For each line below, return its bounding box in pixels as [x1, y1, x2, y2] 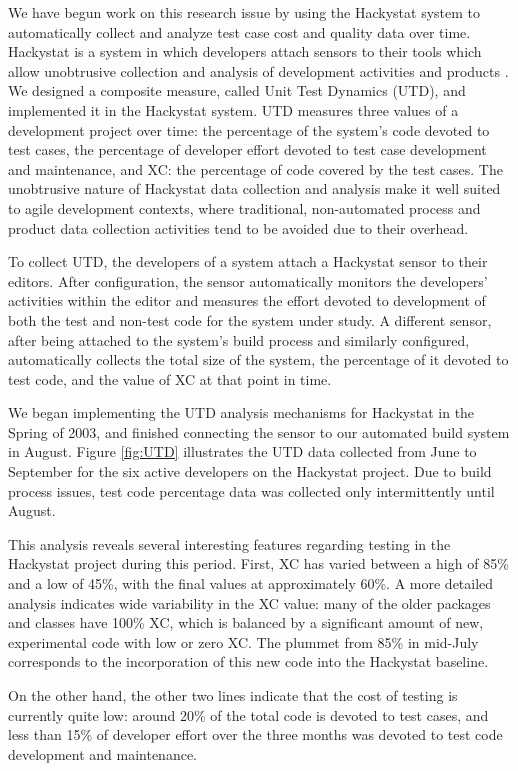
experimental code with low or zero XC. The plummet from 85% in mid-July [8, 631, 479, 652]
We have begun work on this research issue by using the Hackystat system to [8, 2, 481, 22]
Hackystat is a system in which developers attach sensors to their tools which [8, 41, 482, 62]
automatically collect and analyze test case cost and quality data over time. [8, 21, 471, 42]
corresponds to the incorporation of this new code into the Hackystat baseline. [8, 651, 489, 672]
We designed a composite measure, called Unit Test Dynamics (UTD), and [8, 80, 466, 101]
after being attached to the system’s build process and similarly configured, [8, 329, 470, 350]
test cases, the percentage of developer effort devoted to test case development [8, 139, 487, 160]
